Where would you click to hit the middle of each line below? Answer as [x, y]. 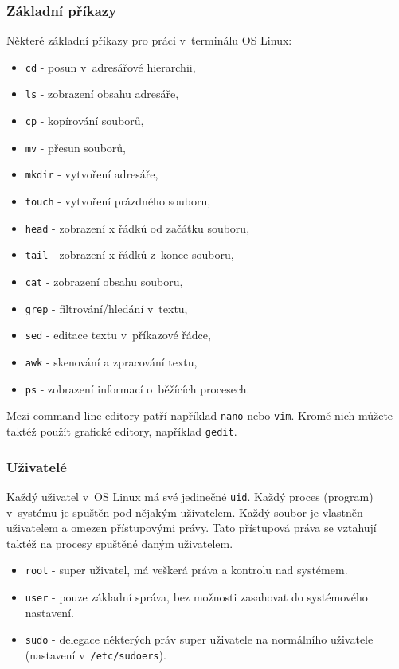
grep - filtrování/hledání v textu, [106, 308]
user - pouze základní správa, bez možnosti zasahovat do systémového [196, 596]
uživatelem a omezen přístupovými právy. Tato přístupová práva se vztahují [192, 528]
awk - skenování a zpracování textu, [111, 362]
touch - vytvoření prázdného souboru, [118, 201]
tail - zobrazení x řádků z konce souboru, [129, 254]
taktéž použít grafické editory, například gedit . [122, 431]
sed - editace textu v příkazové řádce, [118, 335]
